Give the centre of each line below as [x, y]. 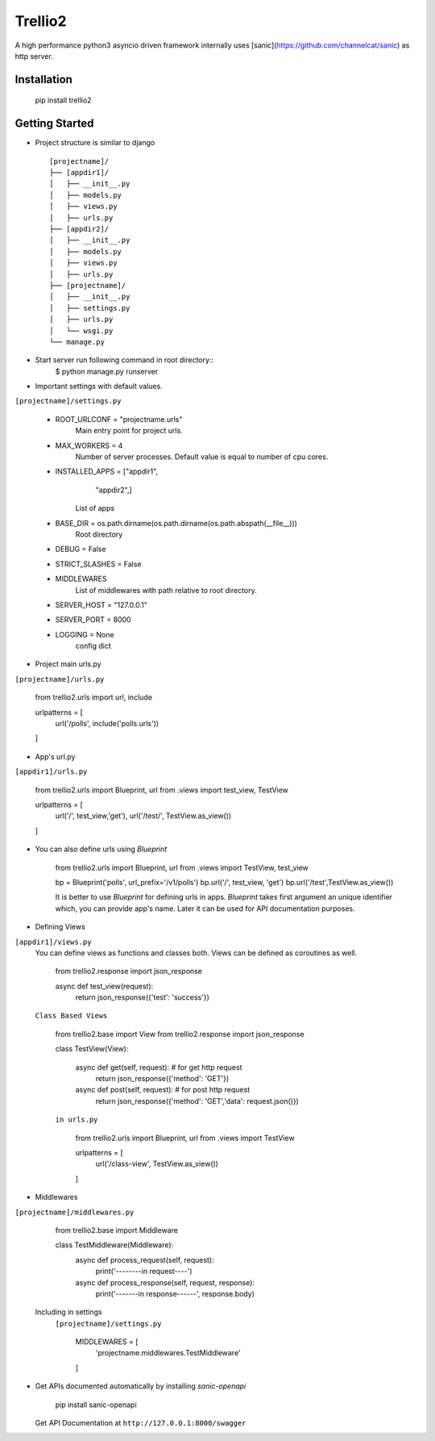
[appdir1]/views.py [53, 942]
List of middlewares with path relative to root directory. [166, 590]
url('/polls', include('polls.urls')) [107, 724]
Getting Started [54, 124]
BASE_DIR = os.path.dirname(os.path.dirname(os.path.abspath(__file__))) [176, 523]
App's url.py [55, 756]
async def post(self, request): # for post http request [162, 1090]
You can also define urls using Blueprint [101, 849]
